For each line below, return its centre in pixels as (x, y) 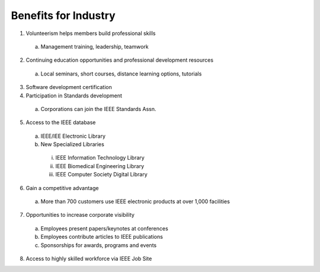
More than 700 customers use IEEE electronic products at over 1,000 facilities (135, 201)
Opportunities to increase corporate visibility (80, 215)
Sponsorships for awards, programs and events (99, 245)
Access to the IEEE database (61, 122)
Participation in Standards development (74, 96)
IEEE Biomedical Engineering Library (100, 166)
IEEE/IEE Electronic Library (73, 136)
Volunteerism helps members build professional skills (91, 33)
